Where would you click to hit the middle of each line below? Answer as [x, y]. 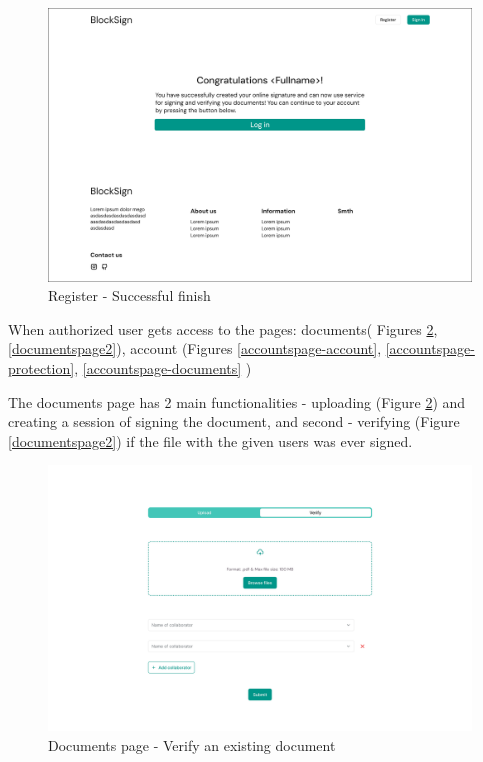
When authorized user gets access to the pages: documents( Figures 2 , [223, 328]
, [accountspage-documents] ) [163, 368]
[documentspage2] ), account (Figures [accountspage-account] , [195, 348]
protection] [41, 368]
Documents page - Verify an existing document [192, 744]
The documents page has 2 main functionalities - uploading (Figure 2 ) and [237, 401]
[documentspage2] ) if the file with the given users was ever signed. [210, 440]
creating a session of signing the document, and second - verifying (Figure [234, 421]
